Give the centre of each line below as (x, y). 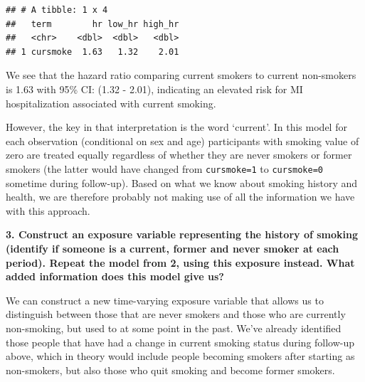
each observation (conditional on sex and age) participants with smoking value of (182, 140)
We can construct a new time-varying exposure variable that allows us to (165, 300)
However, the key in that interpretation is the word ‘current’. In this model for (176, 127)
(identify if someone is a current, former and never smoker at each (173, 248)
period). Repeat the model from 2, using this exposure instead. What (180, 262)
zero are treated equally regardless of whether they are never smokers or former (179, 155)
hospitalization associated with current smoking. (111, 103)
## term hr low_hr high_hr (92, 24)
